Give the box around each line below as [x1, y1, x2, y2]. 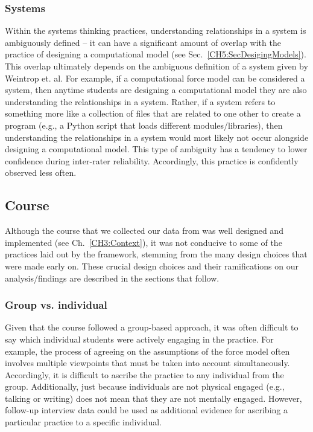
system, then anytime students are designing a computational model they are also [5, 83, 307, 96]
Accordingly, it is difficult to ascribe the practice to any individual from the [5, 368, 284, 381]
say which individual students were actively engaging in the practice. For [5, 332, 274, 345]
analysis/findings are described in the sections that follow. [5, 271, 220, 284]
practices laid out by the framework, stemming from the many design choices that [5, 248, 308, 260]
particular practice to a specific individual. [5, 416, 162, 428]
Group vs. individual [5, 297, 107, 312]
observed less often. [5, 166, 77, 179]
